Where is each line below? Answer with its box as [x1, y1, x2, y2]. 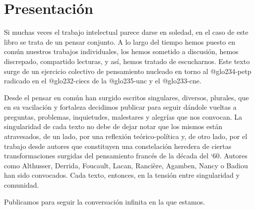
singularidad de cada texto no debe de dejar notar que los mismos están [4, 121, 222, 132]
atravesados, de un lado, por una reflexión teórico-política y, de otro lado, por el [4, 131, 248, 141]
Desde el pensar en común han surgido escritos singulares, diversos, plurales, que [4, 92, 249, 102]
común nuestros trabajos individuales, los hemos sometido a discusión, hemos [4, 46, 239, 57]
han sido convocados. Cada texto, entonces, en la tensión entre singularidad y [4, 170, 240, 180]
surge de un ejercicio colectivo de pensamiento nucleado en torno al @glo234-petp [4, 66, 252, 76]
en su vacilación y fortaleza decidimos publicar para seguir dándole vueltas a [4, 102, 237, 112]
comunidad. [4, 180, 39, 190]
